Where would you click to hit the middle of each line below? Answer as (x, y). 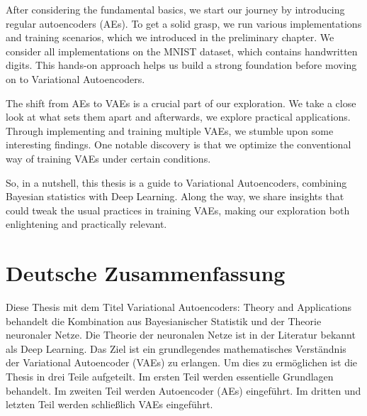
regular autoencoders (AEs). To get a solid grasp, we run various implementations (184, 23)
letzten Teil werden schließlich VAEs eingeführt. (109, 404)
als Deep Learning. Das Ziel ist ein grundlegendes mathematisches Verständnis (176, 348)
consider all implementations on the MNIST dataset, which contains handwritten (182, 51)
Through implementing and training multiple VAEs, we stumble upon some (170, 130)
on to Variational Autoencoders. (75, 78)
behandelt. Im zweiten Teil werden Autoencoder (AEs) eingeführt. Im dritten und (183, 390)
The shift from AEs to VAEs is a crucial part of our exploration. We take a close (181, 103)
